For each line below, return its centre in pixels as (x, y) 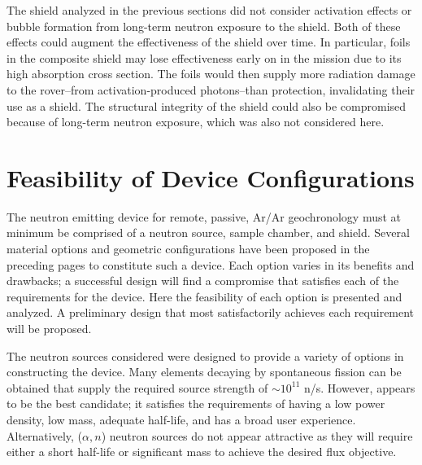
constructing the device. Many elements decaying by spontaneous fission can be (204, 372)
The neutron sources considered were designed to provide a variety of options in (205, 355)
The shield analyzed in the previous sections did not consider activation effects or (209, 10)
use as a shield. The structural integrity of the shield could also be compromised (207, 105)
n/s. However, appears (359, 387)
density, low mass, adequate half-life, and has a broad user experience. (181, 419)
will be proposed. (49, 329)
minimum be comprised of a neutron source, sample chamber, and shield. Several (208, 232)
